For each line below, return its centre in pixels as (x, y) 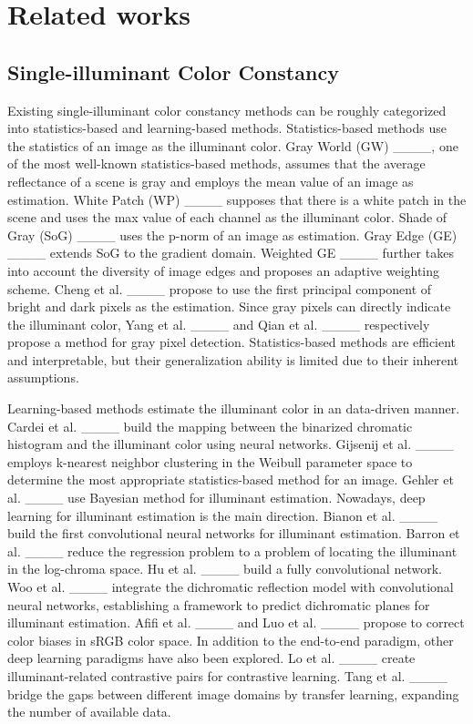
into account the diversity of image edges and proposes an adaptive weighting (224, 270)
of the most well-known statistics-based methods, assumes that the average (216, 163)
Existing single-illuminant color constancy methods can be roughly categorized (227, 110)
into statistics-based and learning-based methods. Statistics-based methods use (227, 128)
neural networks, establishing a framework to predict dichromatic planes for (219, 604)
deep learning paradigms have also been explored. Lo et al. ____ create (211, 658)
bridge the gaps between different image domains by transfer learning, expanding (233, 693)
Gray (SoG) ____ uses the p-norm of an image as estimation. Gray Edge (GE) (232, 235)
